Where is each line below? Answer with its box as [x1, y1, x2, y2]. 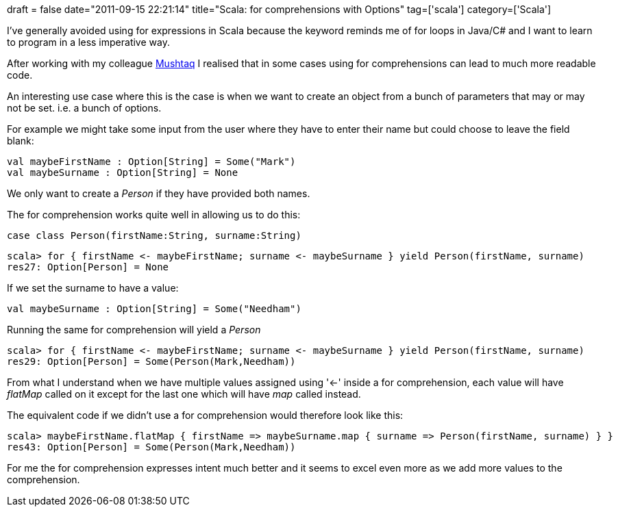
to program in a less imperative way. [7, 36, 170, 48]
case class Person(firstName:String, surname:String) [7, 230, 301, 241]
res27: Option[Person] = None [7, 261, 169, 272]
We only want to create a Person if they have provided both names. [7, 188, 310, 199]
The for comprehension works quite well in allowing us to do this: [7, 209, 301, 220]
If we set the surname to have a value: [7, 282, 179, 294]
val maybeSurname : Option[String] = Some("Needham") [7, 303, 301, 314]
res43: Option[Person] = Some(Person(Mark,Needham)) [7, 441, 296, 452]
